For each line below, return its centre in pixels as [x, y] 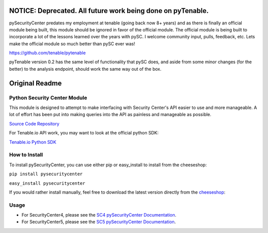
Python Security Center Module [48, 98]
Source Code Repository [34, 123]
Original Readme [35, 83]
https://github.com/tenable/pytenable [48, 53]
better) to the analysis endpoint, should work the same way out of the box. [85, 69]
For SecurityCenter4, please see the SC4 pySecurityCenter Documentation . [99, 215]
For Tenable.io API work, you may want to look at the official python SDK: [84, 133]
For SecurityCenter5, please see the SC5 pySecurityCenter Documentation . [99, 222]
